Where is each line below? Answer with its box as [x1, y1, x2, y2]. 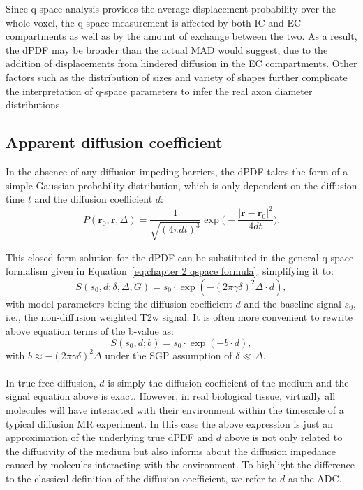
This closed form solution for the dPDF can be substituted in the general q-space [6, 250, 354, 264]
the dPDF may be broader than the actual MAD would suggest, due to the [6, 42, 328, 57]
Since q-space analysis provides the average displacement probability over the [6, 1, 336, 15]
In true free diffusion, [6, 375, 96, 389]
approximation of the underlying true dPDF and [6, 430, 214, 445]
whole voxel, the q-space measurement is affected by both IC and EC [6, 15, 302, 29]
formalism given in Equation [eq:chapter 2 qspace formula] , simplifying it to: [6, 264, 334, 278]
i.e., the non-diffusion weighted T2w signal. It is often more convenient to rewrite [6, 310, 353, 324]
